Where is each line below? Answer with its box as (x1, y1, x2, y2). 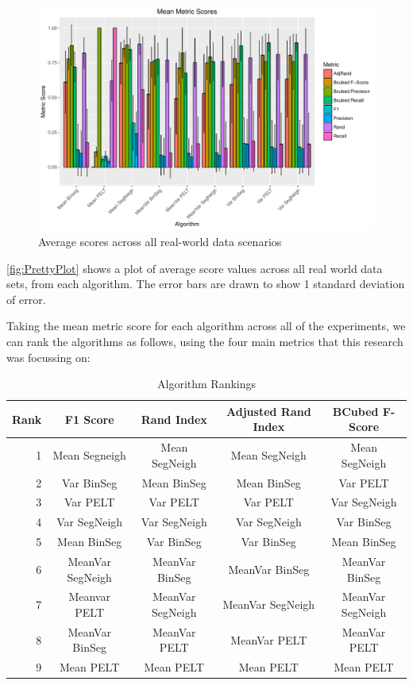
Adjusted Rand (226, 402, 311, 419)
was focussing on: (6, 348, 91, 365)
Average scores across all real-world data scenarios (38, 233, 282, 249)
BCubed (332, 402, 379, 419)
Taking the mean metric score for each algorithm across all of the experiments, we (6, 317, 406, 334)
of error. (6, 291, 46, 307)
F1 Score (64, 410, 114, 427)
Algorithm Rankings (157, 375, 256, 392)
